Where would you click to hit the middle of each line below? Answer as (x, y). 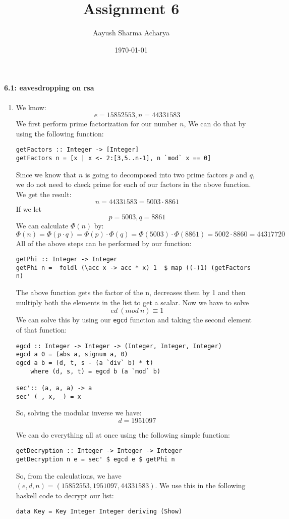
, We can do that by (215, 124)
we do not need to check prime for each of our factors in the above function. (133, 184)
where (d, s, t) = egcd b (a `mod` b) (96, 371)
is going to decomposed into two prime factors (156, 174)
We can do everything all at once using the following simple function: (123, 434)
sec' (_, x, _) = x (48, 396)
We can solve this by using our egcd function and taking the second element (134, 320)
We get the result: (44, 194)
